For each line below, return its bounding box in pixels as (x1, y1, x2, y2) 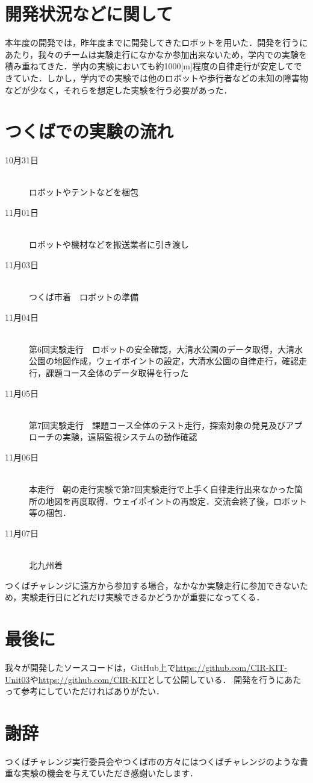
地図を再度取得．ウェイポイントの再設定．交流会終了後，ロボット (45, 494, 307, 507)
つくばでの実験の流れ (5, 119, 174, 143)
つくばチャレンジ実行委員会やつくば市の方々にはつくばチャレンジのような (5, 755, 300, 767)
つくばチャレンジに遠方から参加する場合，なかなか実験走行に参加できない (5, 579, 300, 591)
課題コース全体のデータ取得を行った (45, 366, 189, 379)
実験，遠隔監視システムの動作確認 (62, 430, 197, 443)
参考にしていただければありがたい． (21, 685, 164, 697)
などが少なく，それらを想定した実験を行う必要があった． (5, 83, 232, 96)
